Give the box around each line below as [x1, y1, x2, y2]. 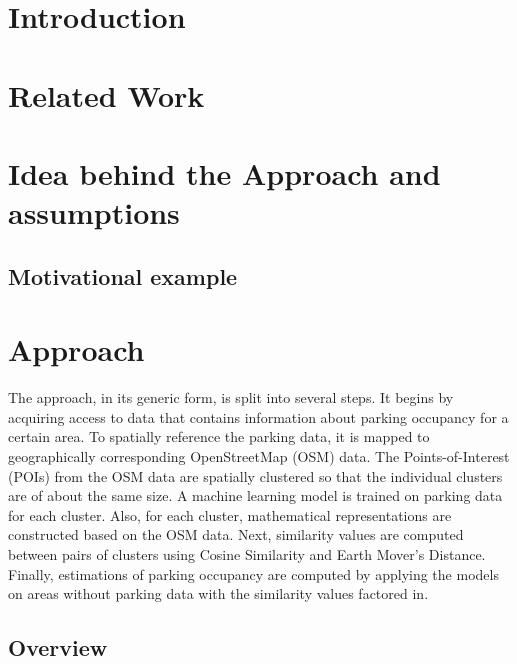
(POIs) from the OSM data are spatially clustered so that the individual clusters [8, 465, 503, 486]
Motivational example [8, 260, 238, 291]
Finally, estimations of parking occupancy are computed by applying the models [8, 563, 499, 584]
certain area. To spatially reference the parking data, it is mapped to [8, 426, 430, 447]
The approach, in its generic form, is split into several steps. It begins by [8, 387, 454, 408]
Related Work [8, 74, 205, 115]
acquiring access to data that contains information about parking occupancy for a [8, 406, 509, 427]
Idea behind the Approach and [8, 152, 441, 193]
